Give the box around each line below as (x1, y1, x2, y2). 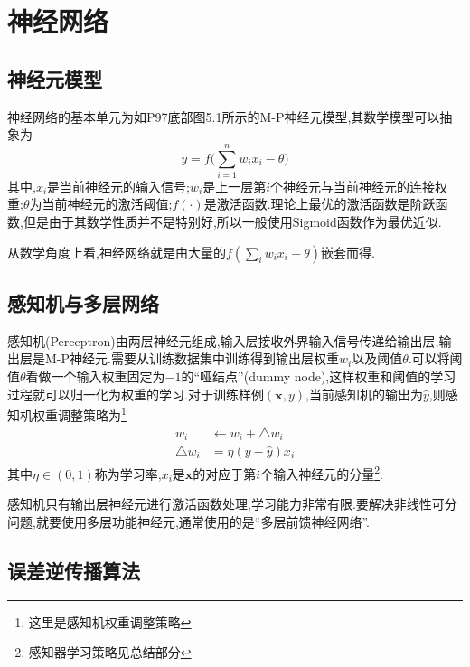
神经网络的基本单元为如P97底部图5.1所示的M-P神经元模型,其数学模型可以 (7, 107, 440, 126)
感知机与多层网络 (7, 289, 159, 317)
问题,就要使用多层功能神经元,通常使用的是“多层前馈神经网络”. (7, 512, 370, 531)
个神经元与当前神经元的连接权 (270, 176, 448, 195)
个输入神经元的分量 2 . (260, 462, 383, 483)
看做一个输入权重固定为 (25, 367, 165, 386)
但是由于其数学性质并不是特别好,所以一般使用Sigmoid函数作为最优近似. (23, 212, 442, 231)
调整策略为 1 (57, 403, 127, 424)
